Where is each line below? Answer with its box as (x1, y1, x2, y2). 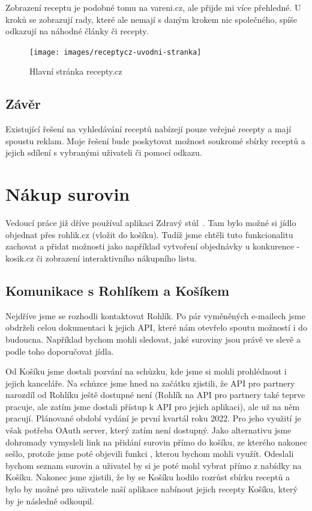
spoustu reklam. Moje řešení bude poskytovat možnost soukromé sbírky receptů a (5, 134, 305, 147)
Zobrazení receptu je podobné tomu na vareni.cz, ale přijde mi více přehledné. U (5, 1, 301, 13)
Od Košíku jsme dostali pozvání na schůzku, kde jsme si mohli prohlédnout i (5, 365, 287, 378)
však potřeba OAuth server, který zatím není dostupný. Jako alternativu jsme (5, 424, 292, 436)
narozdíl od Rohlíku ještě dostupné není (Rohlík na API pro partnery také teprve (5, 388, 305, 401)
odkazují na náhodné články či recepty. (5, 25, 149, 37)
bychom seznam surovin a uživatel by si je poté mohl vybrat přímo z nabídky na (5, 459, 302, 471)
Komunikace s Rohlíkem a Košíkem (5, 281, 230, 299)
